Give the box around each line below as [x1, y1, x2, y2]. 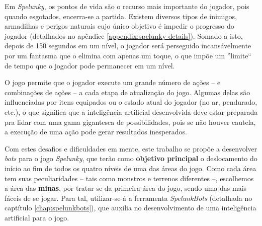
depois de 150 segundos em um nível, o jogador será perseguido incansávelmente [5, 40, 251, 51]
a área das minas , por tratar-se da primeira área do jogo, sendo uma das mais [5, 183, 247, 193]
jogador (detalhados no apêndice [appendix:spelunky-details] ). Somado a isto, [5, 30, 243, 41]
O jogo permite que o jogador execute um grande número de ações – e [5, 77, 221, 88]
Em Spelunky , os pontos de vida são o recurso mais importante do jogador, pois [5, 1, 249, 11]
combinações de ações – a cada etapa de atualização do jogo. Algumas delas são [5, 87, 250, 97]
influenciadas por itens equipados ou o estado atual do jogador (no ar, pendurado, [5, 97, 257, 107]
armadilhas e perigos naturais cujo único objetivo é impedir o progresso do [5, 21, 234, 31]
